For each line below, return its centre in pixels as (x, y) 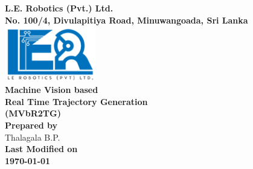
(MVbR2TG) (33, 113)
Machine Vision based (52, 90)
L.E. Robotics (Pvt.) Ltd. (59, 8)
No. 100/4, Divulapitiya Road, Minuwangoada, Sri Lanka (126, 20)
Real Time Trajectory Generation (76, 101)
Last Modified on (41, 149)
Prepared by (31, 125)
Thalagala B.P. (33, 137)
